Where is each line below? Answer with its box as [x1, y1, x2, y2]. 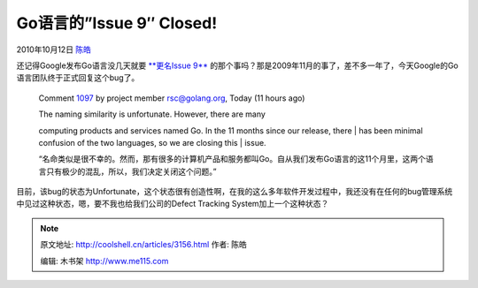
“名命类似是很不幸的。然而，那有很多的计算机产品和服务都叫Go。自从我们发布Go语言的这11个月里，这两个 [38, 154, 427, 164]
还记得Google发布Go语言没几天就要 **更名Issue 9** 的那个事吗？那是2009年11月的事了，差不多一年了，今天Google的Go [16, 60, 459, 71]
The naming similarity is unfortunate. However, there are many [38, 109, 266, 119]
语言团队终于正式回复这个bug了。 [16, 72, 140, 83]
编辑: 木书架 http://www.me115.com [40, 255, 169, 266]
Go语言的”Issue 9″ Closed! [16, 13, 218, 33]
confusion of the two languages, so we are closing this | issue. [38, 137, 266, 148]
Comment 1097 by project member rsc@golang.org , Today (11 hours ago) [38, 93, 305, 103]
